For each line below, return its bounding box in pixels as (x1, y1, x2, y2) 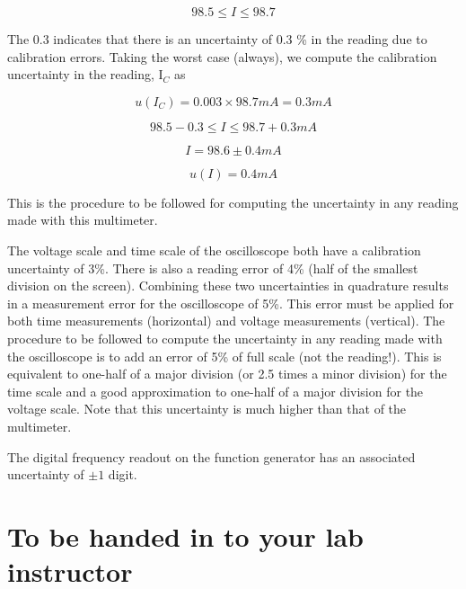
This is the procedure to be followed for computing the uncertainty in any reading (7, 192, 459, 211)
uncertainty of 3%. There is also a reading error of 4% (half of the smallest (7, 258, 418, 277)
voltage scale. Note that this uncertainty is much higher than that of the (7, 399, 407, 418)
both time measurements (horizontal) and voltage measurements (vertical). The (7, 311, 445, 330)
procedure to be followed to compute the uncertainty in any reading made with (7, 328, 443, 347)
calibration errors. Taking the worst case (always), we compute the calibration (7, 47, 437, 66)
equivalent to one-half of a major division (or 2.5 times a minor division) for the (7, 364, 447, 383)
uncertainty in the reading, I (7, 65, 163, 84)
